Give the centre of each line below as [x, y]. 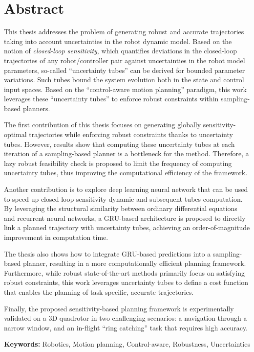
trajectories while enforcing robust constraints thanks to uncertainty [131, 134]
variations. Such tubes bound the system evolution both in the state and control [124, 80]
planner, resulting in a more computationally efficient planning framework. [134, 263]
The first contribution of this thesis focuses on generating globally [103, 125]
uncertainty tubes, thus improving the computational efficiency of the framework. [126, 173]
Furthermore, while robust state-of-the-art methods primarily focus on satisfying [124, 272]
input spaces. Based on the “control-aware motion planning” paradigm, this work [125, 89]
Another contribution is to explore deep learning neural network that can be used [126, 189]
